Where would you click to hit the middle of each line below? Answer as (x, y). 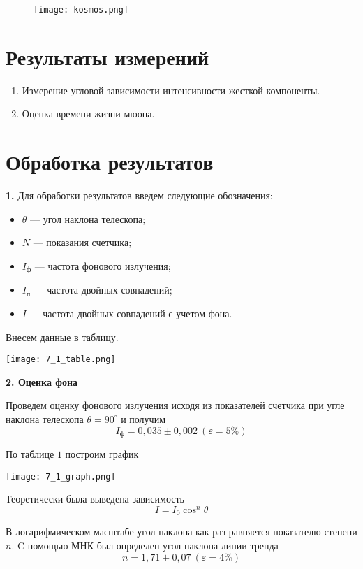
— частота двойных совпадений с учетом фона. (131, 313)
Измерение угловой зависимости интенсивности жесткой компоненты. (171, 90)
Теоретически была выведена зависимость (95, 499)
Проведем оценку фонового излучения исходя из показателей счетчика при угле (175, 405)
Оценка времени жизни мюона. (88, 114)
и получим (143, 418)
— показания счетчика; (82, 242)
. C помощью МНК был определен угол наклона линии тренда (145, 545)
